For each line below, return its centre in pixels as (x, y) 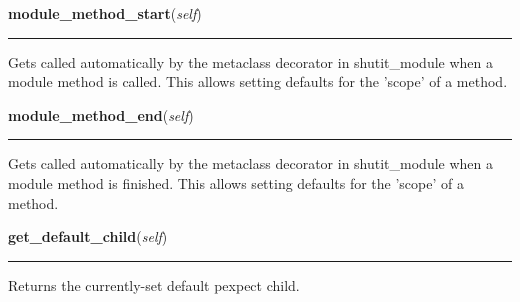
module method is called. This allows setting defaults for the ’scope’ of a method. (258, 81)
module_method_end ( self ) (101, 114)
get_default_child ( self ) (88, 236)
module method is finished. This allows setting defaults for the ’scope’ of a (236, 182)
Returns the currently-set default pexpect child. (154, 284)
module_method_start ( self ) (105, 13)
